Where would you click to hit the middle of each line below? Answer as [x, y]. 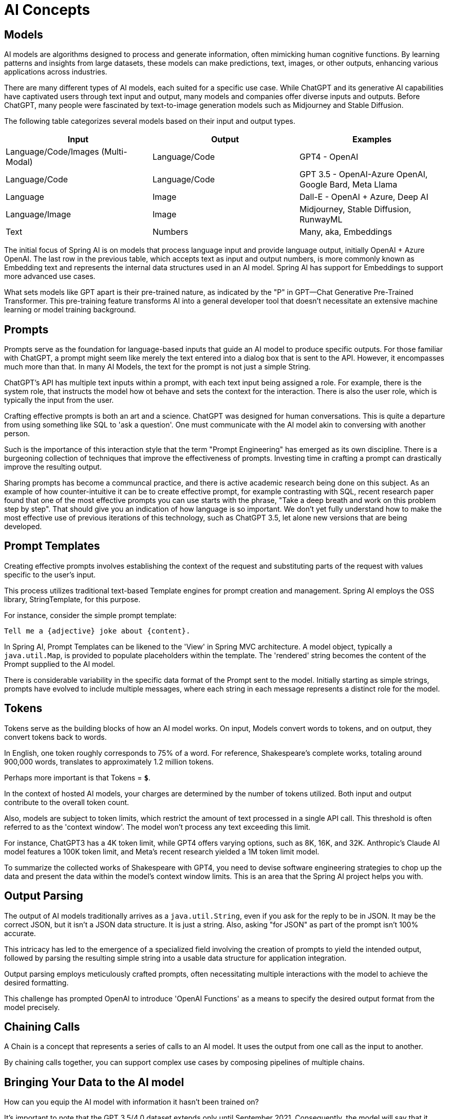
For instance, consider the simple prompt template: [90, 615]
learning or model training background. [70, 310]
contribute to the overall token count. [67, 802]
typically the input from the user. [59, 400]
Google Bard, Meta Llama [348, 185]
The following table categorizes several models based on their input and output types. [150, 121]
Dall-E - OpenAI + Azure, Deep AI [364, 197]
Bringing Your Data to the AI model [94, 1082]
